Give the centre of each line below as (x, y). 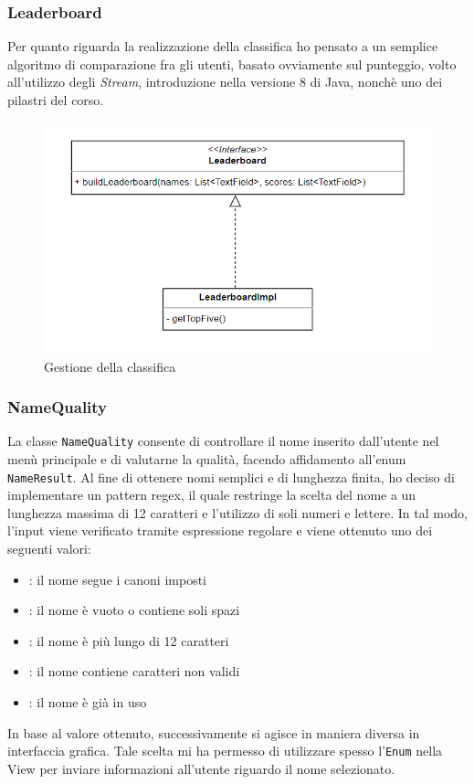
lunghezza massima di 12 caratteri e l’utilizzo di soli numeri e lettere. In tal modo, (237, 512)
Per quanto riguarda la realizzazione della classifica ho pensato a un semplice (223, 46)
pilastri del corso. (56, 100)
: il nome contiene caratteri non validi (134, 671)
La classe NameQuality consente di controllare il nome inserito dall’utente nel (223, 441)
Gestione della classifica (110, 366)
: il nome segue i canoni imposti (117, 579)
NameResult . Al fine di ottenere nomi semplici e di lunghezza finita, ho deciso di (231, 477)
